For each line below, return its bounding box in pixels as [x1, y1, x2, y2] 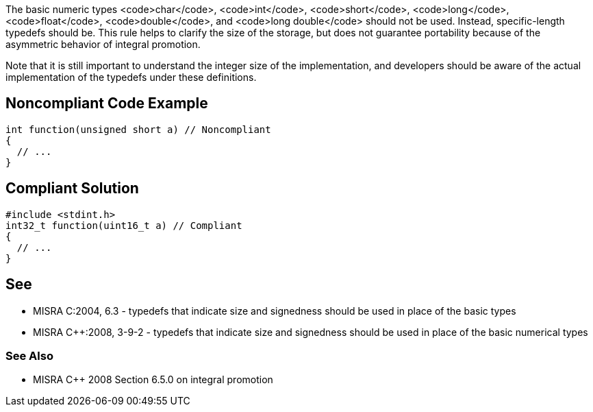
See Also [5, 348, 53, 363]
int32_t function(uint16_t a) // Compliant [5, 219, 242, 231]
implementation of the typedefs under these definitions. [5, 71, 257, 83]
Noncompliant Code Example [5, 95, 208, 112]
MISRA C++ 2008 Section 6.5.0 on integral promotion [33, 374, 273, 386]
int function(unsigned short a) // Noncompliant [5, 123, 271, 135]
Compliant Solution [5, 180, 139, 197]
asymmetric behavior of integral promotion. [5, 38, 201, 50]
